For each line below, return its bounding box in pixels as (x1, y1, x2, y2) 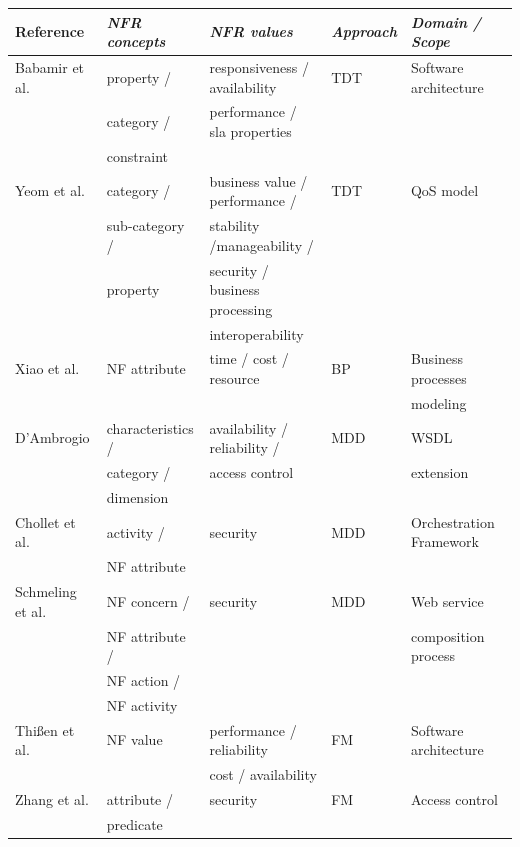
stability (209, 215, 260, 236)
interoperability (209, 323, 304, 344)
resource (209, 368, 260, 388)
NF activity (106, 694, 178, 715)
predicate (106, 813, 163, 834)
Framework (410, 531, 479, 552)
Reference (15, 21, 85, 42)
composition (410, 625, 485, 646)
